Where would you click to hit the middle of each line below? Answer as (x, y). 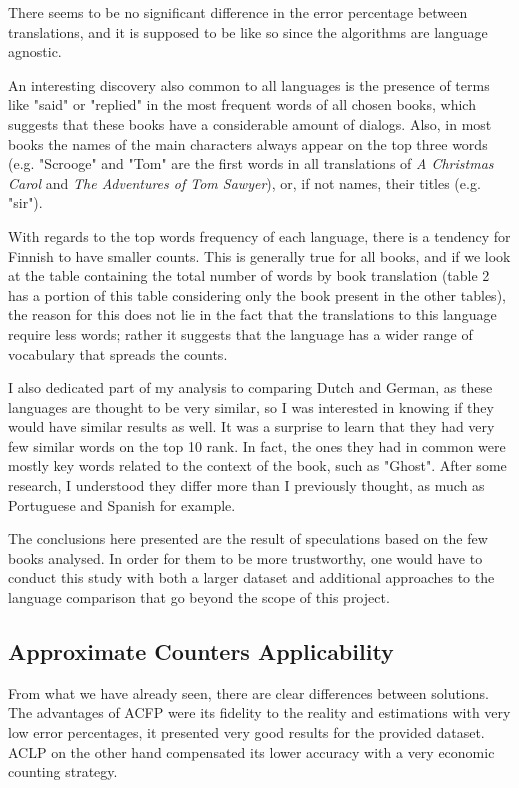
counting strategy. (63, 771)
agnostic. (35, 51)
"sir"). (25, 202)
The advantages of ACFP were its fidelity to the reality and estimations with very (259, 712)
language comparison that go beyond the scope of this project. (199, 597)
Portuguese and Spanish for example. (122, 504)
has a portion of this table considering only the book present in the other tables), (257, 294)
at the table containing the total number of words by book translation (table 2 (249, 275)
